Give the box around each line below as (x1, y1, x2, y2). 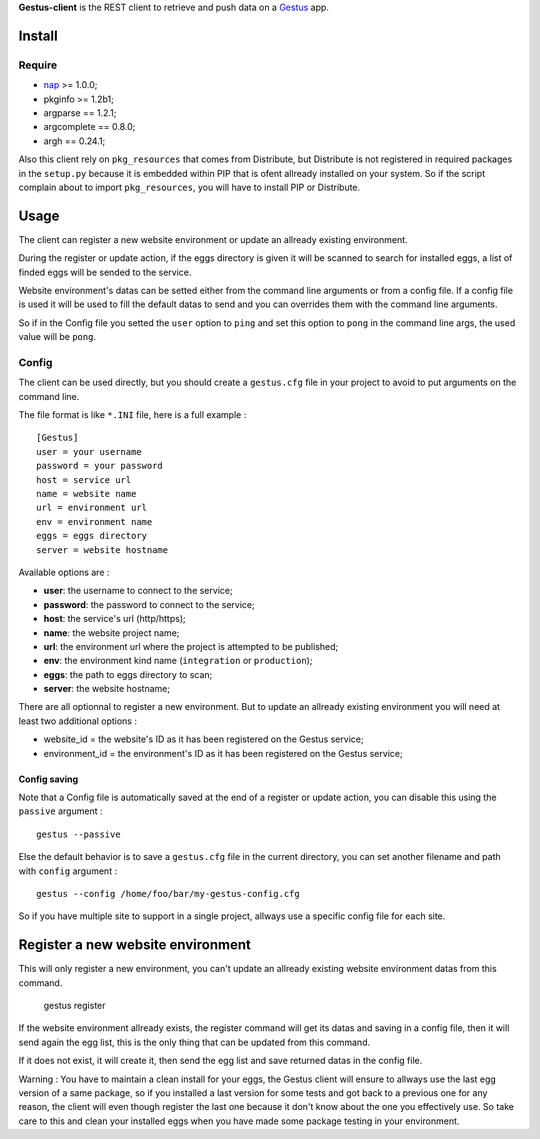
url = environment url (36, 502, 148, 514)
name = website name (36, 488, 137, 500)
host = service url (36, 474, 132, 485)
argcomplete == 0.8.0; (43, 121, 136, 133)
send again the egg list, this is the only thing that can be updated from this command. (18, 1036, 370, 1048)
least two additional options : (18, 715, 137, 727)
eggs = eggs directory (36, 530, 148, 542)
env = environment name (36, 516, 153, 527)
